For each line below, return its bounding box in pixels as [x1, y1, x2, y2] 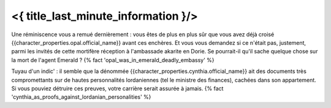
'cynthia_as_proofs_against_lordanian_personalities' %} [11, 93, 151, 101]
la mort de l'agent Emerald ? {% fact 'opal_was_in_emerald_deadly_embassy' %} [11, 56, 215, 64]
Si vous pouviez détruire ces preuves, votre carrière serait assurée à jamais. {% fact [11, 85, 224, 92]
